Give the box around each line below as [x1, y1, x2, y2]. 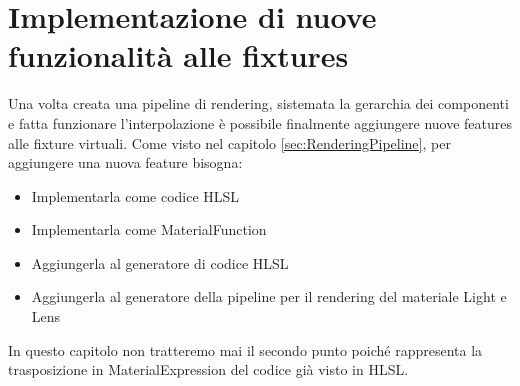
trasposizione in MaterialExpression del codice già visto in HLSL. [8, 359, 409, 380]
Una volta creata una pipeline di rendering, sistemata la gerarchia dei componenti [8, 93, 509, 114]
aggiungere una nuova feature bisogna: [8, 152, 243, 173]
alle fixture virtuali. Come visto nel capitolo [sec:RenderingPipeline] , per [8, 132, 451, 153]
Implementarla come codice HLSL [31, 185, 240, 206]
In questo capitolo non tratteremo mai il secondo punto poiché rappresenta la [8, 339, 483, 360]
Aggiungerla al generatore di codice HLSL [31, 252, 289, 273]
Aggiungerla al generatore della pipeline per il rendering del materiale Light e [31, 286, 507, 307]
